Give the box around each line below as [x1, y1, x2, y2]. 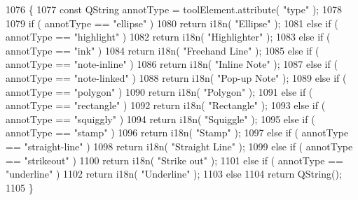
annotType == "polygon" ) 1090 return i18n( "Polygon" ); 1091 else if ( [6, 84, 313, 99]
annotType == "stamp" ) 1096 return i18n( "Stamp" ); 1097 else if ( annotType [6, 125, 349, 140]
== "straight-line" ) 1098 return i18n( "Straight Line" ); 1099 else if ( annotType [6, 138, 353, 153]
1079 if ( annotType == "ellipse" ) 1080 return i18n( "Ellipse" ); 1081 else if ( [6, 15, 338, 30]
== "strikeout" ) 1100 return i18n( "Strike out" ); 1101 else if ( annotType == [6, 152, 343, 167]
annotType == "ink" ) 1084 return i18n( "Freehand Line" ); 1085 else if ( [6, 43, 319, 57]
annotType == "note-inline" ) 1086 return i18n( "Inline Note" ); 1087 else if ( [6, 57, 338, 71]
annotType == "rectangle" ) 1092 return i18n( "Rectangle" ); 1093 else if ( [6, 98, 326, 113]
